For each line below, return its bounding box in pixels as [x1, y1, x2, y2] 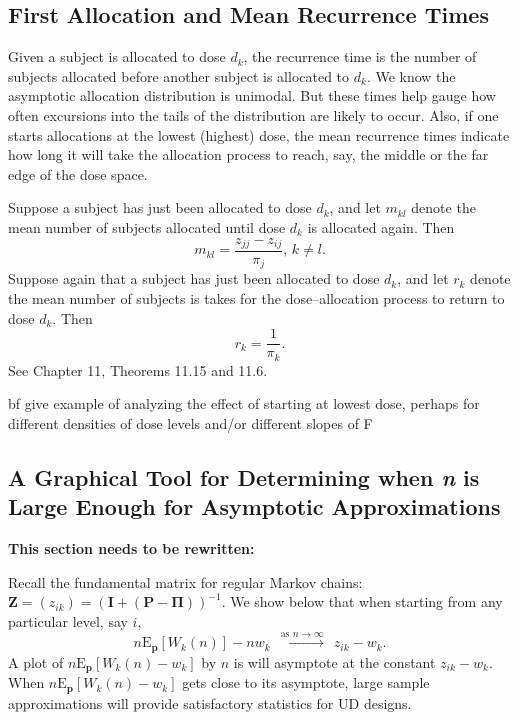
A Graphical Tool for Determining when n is [8, 461, 480, 492]
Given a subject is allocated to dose [8, 46, 226, 67]
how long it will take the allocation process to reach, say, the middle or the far [8, 144, 489, 165]
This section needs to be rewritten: [8, 538, 255, 559]
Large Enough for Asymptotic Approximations [8, 491, 501, 522]
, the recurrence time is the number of [243, 46, 477, 67]
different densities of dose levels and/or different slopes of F [8, 412, 373, 433]
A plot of [8, 651, 64, 672]
